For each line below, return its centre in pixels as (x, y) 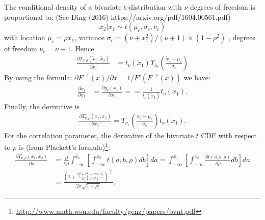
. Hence (82, 49)
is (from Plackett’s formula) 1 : (64, 146)
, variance (90, 37)
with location (25, 37)
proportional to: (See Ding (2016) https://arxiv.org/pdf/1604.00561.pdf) (117, 17)
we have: (197, 77)
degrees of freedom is (222, 7)
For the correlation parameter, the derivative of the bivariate (99, 135)
